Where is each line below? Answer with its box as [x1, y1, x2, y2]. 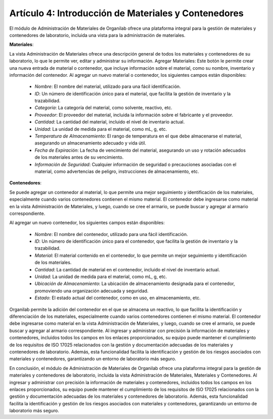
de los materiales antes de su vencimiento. [34, 154, 124, 160]
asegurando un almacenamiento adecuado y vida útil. [34, 140, 147, 146]
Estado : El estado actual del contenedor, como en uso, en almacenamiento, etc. [34, 295, 201, 301]
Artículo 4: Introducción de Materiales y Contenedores [9, 8, 244, 19]
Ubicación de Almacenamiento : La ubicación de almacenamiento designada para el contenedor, [34, 281, 235, 287]
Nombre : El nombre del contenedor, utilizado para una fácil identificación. [34, 231, 188, 237]
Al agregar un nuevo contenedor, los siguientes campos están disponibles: [9, 220, 165, 226]
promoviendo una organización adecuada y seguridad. [34, 288, 149, 294]
